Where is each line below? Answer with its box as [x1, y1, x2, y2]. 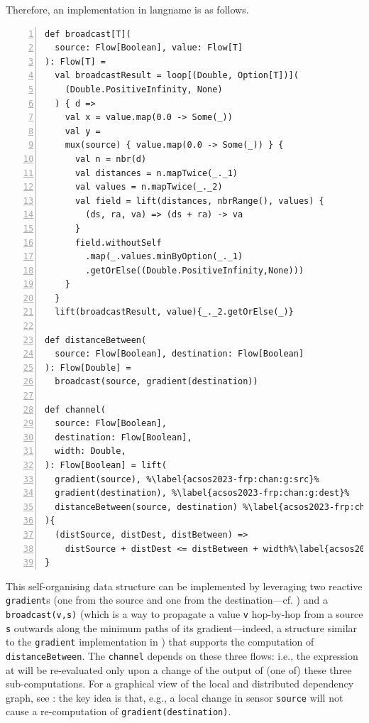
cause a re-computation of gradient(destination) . [6, 704, 231, 719]
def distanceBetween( [45, 335, 147, 345]
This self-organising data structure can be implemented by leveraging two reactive [6, 578, 363, 593]
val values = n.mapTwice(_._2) [75, 182, 223, 192]
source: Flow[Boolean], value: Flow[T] [55, 43, 243, 53]
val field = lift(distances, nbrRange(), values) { [75, 195, 324, 206]
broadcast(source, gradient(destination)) [55, 376, 258, 387]
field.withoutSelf [75, 237, 162, 248]
